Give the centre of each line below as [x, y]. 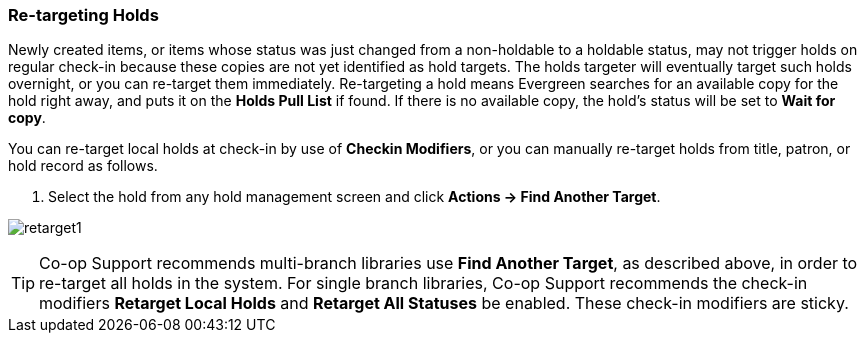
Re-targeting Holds [83, 15]
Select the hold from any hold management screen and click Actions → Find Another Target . [354, 197]
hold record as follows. [83, 166]
